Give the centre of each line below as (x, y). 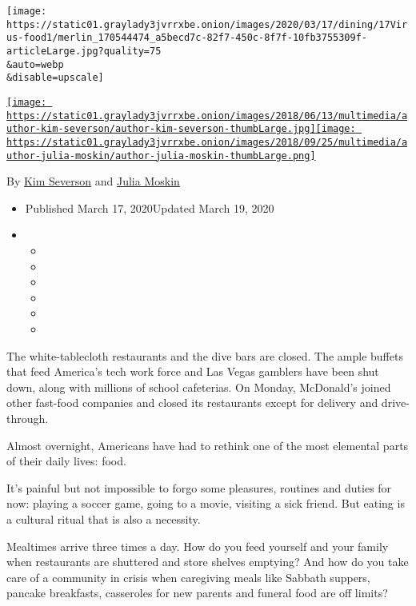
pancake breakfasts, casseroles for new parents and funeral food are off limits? (197, 593)
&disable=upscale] (55, 78)
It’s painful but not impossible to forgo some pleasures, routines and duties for (199, 487)
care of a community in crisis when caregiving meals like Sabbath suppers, (188, 577)
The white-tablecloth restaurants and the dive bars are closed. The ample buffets (205, 355)
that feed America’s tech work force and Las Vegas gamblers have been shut (193, 371)
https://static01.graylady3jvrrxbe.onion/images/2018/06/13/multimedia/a (207, 116)
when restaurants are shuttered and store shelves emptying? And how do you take (208, 562)
